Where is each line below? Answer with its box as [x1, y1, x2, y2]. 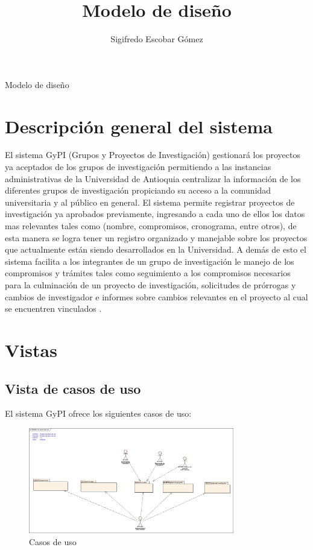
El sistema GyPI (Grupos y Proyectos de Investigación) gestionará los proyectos [5, 148, 300, 161]
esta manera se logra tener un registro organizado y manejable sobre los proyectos [5, 231, 308, 244]
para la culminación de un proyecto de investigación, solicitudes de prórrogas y [5, 278, 296, 291]
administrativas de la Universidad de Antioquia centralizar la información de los [5, 172, 301, 185]
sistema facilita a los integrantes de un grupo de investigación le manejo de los [5, 254, 294, 267]
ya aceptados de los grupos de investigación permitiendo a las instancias [5, 160, 271, 173]
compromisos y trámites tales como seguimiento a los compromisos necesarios [5, 267, 291, 279]
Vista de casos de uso [5, 379, 141, 397]
